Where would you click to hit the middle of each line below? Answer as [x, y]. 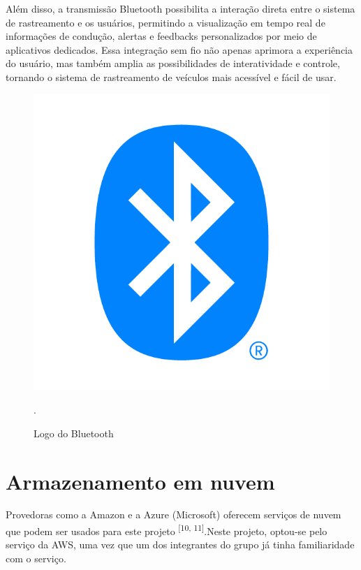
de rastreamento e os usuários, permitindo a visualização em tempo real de [165, 22]
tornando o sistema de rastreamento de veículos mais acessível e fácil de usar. [171, 76]
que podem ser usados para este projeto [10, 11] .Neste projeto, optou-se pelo [167, 530]
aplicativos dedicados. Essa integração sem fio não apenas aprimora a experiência [179, 49]
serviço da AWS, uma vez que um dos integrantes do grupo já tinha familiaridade [180, 545]
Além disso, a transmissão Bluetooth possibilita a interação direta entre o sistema [180, 8]
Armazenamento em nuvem [140, 481]
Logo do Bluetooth [74, 433]
